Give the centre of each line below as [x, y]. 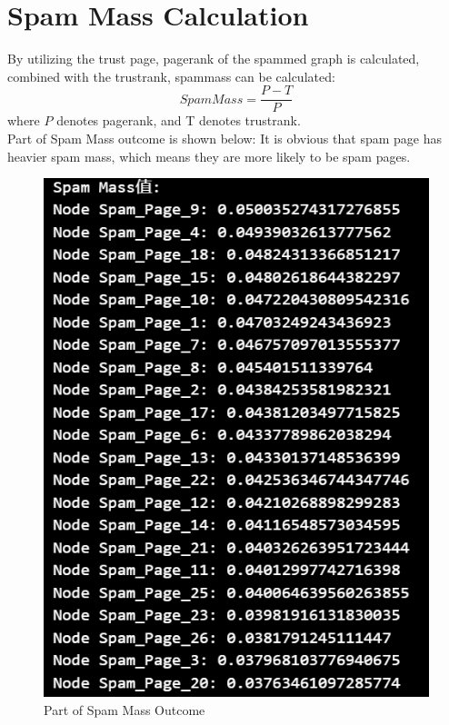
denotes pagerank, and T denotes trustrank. [179, 120]
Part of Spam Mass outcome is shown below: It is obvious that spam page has [224, 138]
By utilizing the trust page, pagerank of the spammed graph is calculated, [214, 59]
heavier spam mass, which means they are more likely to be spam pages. [209, 156]
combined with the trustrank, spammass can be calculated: [171, 76]
